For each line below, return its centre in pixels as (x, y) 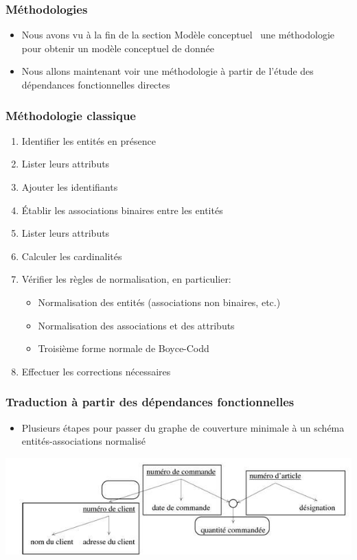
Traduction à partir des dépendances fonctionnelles (150, 402)
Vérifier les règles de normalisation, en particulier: (126, 279)
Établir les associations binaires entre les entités (122, 210)
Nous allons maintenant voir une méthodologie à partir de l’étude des (168, 71)
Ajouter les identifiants (70, 187)
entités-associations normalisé (83, 441)
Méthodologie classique (71, 115)
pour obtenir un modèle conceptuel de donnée (118, 48)
